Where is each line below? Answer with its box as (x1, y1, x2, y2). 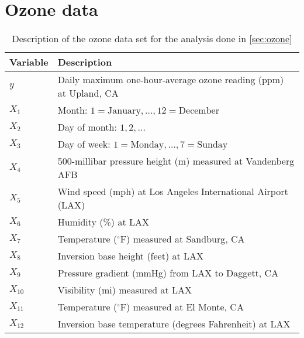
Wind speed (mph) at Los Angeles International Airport (57, 185, 288, 199)
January (108, 106, 141, 116)
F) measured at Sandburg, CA (120, 232, 245, 246)
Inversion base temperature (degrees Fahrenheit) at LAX (57, 317, 291, 331)
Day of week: (57, 137, 110, 151)
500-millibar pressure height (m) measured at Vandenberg (57, 154, 295, 168)
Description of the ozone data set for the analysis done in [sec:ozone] (12, 32, 292, 46)
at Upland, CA (57, 86, 119, 100)
